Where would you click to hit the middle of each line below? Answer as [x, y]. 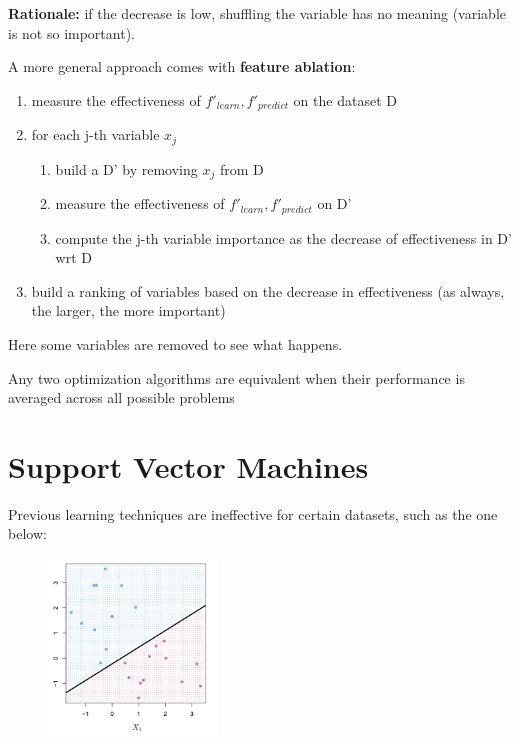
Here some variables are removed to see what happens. [175, 343]
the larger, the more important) [128, 310]
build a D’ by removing [126, 168]
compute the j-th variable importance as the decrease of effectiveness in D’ [283, 237]
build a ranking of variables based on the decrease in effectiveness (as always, [268, 290]
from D [241, 168]
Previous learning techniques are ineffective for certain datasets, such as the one [253, 513]
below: [27, 533]
